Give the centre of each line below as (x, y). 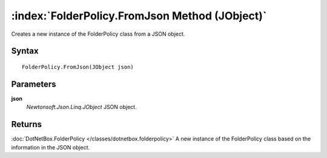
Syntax (25, 51)
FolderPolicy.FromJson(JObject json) (78, 67)
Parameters (34, 84)
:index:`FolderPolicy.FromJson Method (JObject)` (139, 16)
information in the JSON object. (51, 147)
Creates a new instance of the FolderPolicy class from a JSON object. (98, 34)
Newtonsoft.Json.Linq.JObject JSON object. (81, 107)
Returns (27, 124)
